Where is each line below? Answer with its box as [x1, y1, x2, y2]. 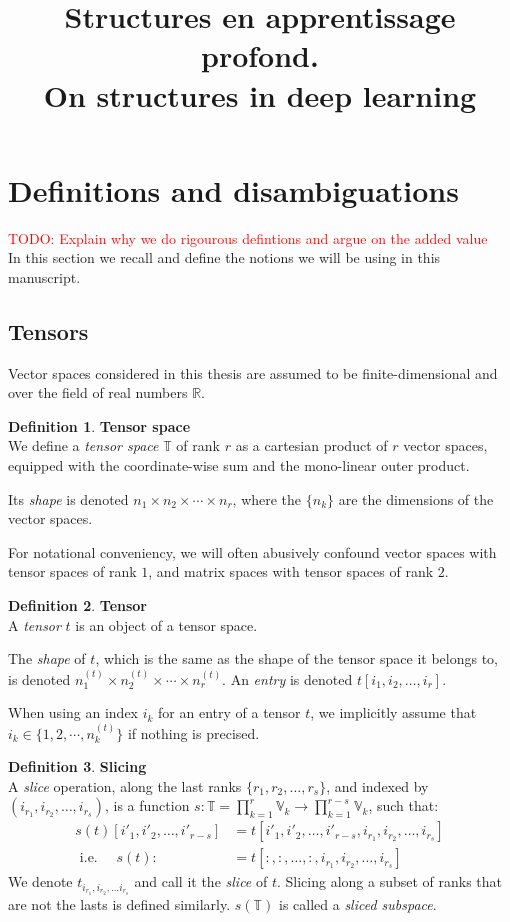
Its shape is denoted [8, 488, 129, 509]
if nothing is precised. [127, 722, 260, 743]
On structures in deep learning [43, 74, 477, 115]
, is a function [104, 795, 190, 816]
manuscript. [8, 266, 81, 287]
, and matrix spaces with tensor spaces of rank [148, 561, 434, 582]
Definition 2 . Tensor [8, 595, 148, 616]
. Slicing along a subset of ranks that [276, 871, 503, 892]
